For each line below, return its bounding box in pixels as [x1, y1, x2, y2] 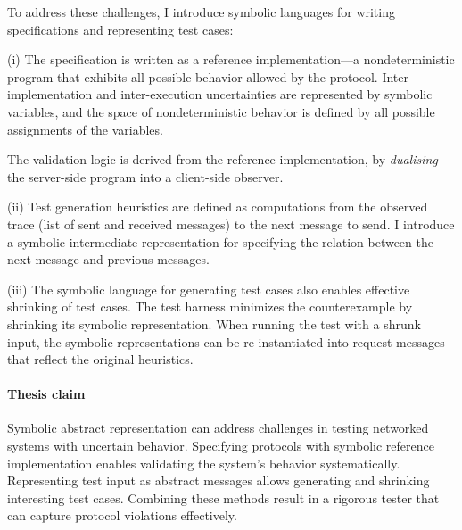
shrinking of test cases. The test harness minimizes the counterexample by [7, 297, 413, 316]
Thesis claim [7, 385, 86, 403]
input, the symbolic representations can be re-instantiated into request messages [7, 332, 445, 351]
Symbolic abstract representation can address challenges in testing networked [7, 418, 429, 437]
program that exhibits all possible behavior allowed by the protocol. [7, 67, 378, 86]
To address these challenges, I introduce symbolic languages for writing [7, 3, 395, 21]
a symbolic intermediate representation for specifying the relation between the [7, 232, 433, 251]
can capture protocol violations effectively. [7, 506, 237, 525]
